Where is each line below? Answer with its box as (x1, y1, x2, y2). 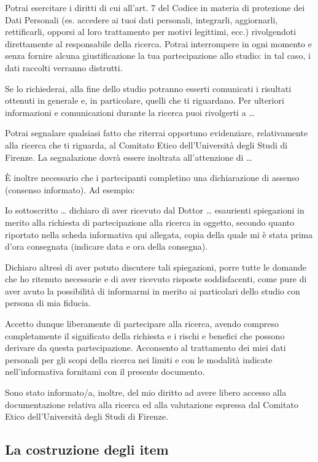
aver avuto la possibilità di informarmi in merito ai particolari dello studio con (5, 284, 300, 297)
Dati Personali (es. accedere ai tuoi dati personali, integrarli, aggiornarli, (5, 13, 278, 26)
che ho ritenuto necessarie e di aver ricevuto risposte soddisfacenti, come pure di (5, 272, 307, 285)
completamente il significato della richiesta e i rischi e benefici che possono (5, 329, 285, 342)
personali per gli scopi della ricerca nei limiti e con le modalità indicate (5, 353, 273, 366)
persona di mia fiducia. (5, 296, 91, 309)
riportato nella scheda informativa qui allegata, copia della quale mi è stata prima (5, 228, 313, 241)
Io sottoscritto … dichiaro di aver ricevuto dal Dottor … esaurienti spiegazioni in (5, 204, 304, 217)
